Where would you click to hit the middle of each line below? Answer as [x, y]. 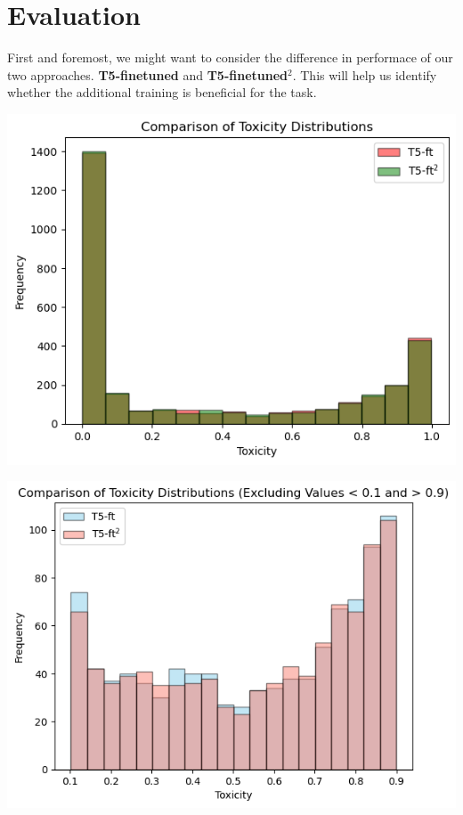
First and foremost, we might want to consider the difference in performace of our [230, 57]
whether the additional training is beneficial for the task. [162, 92]
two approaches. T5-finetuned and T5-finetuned [148, 74]
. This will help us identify [365, 74]
